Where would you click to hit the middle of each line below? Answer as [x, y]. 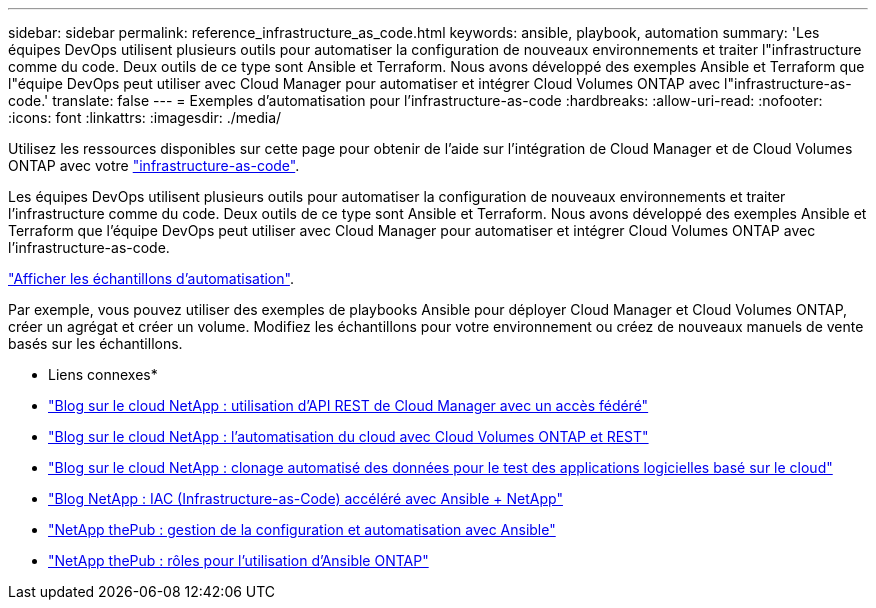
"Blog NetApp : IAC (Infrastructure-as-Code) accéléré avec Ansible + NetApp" [305, 498]
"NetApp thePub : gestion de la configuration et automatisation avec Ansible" [302, 529]
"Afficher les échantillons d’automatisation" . [151, 278]
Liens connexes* [103, 374]
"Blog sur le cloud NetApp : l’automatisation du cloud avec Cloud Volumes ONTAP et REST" [348, 436]
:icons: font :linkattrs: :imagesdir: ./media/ [145, 117]
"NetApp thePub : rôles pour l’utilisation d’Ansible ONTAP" [238, 560]
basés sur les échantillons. [95, 343]
